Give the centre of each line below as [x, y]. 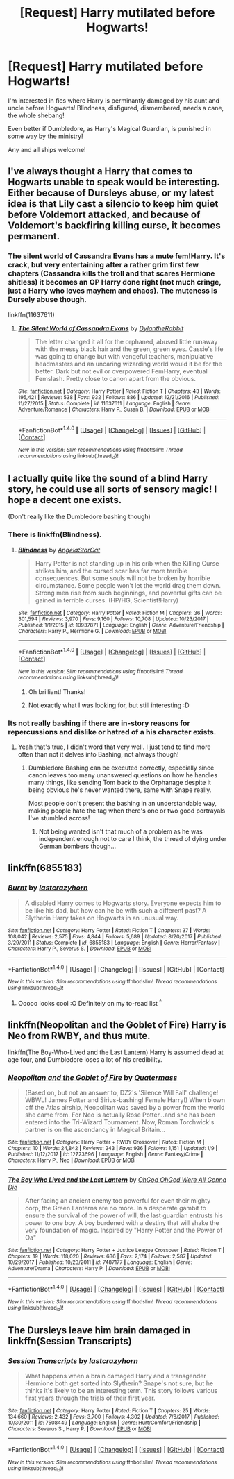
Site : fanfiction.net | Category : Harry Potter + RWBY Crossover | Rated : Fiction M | [106, 1142]
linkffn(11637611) [31, 314]
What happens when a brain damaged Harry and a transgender [116, 1376]
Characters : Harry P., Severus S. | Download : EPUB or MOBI [80, 949]
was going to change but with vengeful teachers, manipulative [124, 356]
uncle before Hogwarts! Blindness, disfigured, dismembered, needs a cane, [116, 108]
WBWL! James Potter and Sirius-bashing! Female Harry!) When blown [125, 1100]
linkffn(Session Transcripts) [70, 1341]
